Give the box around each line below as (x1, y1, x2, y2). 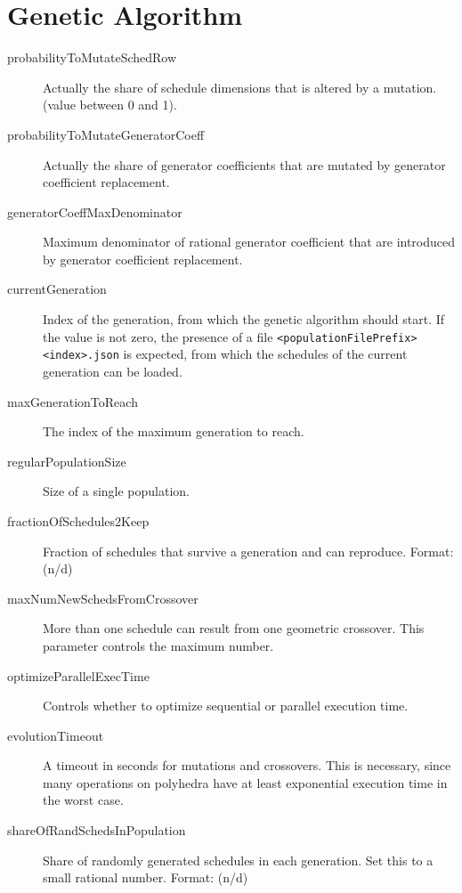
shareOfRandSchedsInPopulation (7, 821, 186, 840)
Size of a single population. (43, 482, 190, 500)
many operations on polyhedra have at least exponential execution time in (43, 773, 448, 792)
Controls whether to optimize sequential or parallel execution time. (43, 696, 409, 715)
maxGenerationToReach (7, 392, 138, 410)
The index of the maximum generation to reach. (43, 422, 304, 441)
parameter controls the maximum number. (43, 636, 274, 654)
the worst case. (43, 791, 124, 809)
